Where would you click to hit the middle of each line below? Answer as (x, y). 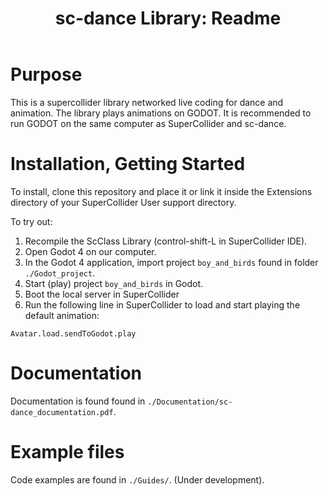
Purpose (46, 74)
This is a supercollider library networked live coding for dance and (147, 102)
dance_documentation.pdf (62, 412)
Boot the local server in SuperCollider (102, 294)
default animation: (62, 315)
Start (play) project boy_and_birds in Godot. (114, 283)
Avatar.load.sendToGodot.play (73, 333)
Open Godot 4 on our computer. (90, 251)
